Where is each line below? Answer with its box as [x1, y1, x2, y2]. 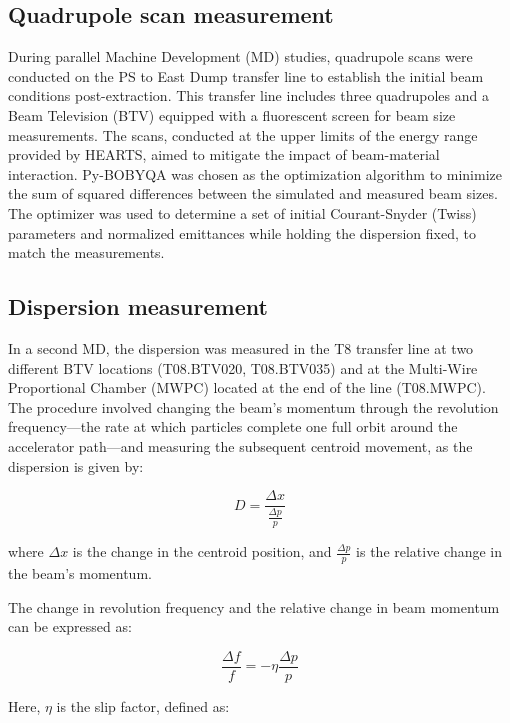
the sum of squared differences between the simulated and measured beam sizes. [8, 183, 498, 204]
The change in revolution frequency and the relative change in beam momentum [8, 596, 500, 617]
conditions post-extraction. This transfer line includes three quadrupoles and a [8, 85, 489, 106]
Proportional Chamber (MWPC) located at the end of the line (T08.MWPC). [8, 377, 486, 398]
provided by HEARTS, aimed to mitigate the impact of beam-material [8, 144, 440, 165]
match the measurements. [8, 242, 165, 263]
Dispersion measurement [8, 291, 268, 322]
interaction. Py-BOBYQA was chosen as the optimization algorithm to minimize [8, 163, 502, 184]
